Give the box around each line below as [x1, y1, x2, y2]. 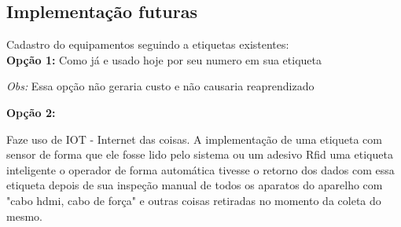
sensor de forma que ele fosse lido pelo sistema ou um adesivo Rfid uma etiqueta [6, 146, 393, 163]
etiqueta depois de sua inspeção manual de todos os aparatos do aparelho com [6, 177, 383, 193]
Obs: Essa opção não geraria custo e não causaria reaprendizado [6, 78, 315, 94]
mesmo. [6, 207, 42, 224]
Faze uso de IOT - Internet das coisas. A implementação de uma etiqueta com [6, 130, 383, 147]
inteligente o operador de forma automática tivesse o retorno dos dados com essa [6, 161, 395, 178]
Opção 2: [6, 104, 56, 120]
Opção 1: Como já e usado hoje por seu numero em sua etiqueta [6, 51, 322, 68]
